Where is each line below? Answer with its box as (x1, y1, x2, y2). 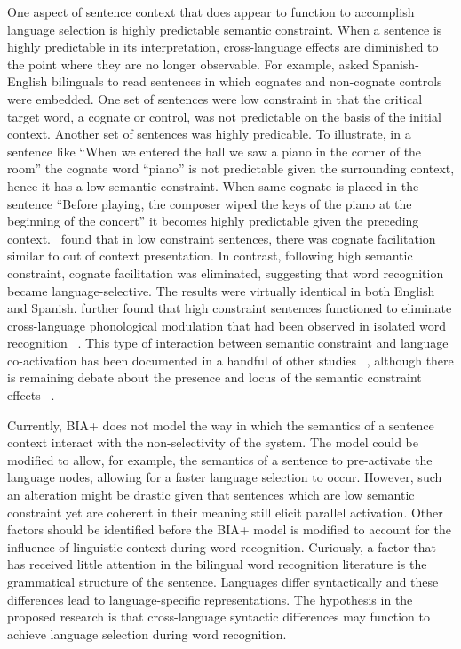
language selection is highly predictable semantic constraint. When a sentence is (7, 20, 442, 38)
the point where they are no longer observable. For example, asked (7, 54, 369, 73)
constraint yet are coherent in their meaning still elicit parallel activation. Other (7, 502, 443, 521)
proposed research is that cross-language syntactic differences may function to (7, 607, 430, 626)
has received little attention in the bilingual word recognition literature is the (7, 555, 427, 573)
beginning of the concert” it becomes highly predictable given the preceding (7, 212, 419, 230)
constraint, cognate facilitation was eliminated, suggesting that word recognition (7, 263, 444, 282)
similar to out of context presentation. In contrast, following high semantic (7, 246, 413, 265)
